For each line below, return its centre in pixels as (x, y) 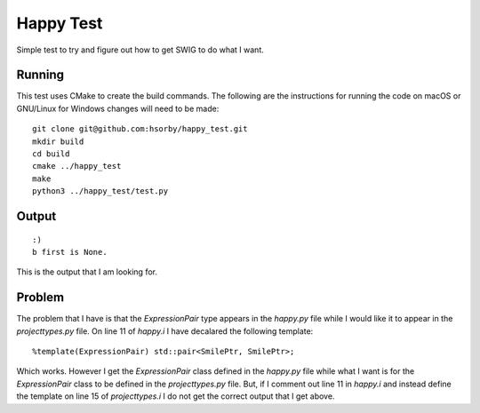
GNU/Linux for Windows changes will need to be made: (118, 108)
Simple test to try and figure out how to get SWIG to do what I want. (140, 50)
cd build (51, 154)
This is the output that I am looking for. (87, 272)
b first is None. (70, 252)
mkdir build (58, 141)
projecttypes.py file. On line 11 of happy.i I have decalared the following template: (165, 331)
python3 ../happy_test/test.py (100, 191)
